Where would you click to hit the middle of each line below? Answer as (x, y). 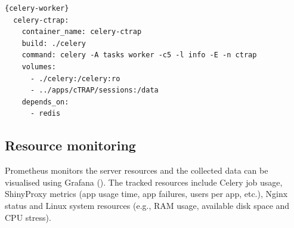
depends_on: (45, 102)
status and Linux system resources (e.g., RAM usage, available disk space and (147, 205)
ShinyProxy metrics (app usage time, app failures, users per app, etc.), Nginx (146, 194)
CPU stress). (28, 217)
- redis (45, 114)
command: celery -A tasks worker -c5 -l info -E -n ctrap (139, 55)
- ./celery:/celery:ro (75, 78)
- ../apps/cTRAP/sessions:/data (94, 90)
